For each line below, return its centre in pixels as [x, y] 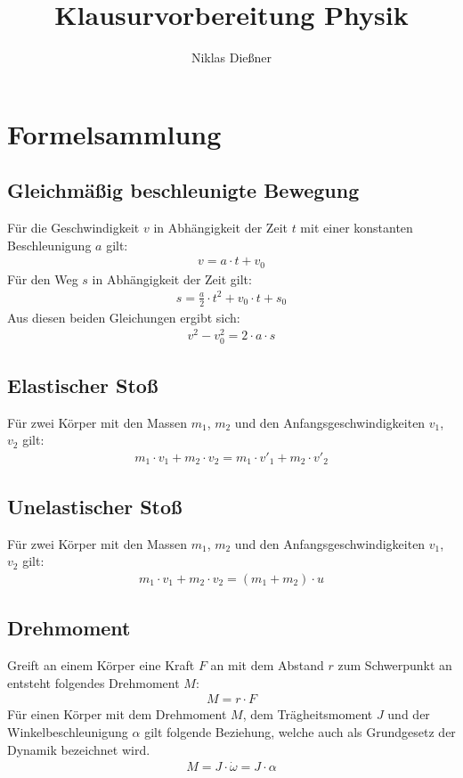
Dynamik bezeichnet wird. [79, 749]
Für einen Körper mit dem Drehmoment [117, 714]
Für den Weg [43, 278]
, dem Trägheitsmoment [308, 714]
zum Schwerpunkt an [395, 665]
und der [409, 714]
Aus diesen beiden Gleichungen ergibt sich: [124, 317]
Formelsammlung [114, 133]
